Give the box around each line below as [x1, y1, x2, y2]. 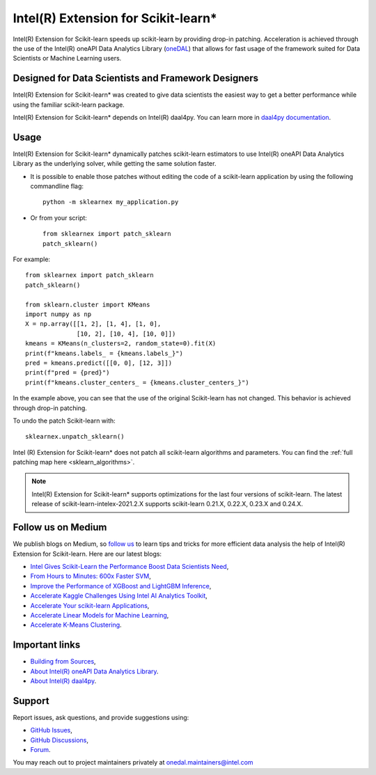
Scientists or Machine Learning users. [13, 54, 122, 63]
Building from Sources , [30, 657, 97, 666]
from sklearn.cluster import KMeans [25, 300, 150, 308]
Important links [13, 639, 81, 651]
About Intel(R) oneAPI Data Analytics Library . [30, 667, 159, 675]
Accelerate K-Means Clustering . [30, 620, 122, 629]
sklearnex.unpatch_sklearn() [25, 432, 125, 441]
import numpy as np [25, 311, 92, 318]
